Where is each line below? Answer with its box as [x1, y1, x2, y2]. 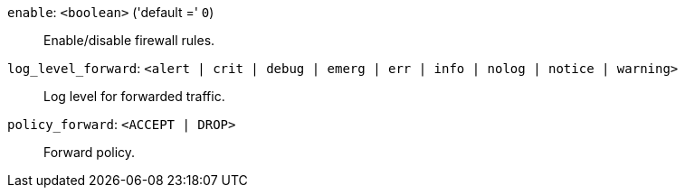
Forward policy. [43, 144, 136, 160]
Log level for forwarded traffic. [43, 88, 225, 104]
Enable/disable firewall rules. [43, 32, 215, 48]
